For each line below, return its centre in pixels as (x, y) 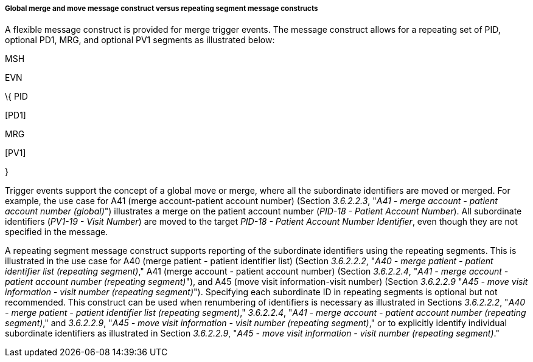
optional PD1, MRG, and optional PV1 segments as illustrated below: (140, 40)
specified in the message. (57, 232)
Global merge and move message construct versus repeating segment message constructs (162, 9)
